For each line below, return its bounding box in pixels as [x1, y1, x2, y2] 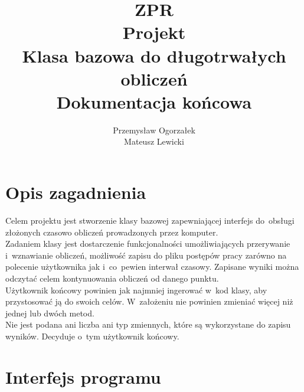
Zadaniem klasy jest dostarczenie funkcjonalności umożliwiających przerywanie [5, 237, 290, 250]
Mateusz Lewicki [124, 135, 184, 148]
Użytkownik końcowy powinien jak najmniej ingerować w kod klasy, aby [5, 283, 267, 296]
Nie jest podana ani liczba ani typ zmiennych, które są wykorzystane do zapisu [5, 318, 291, 331]
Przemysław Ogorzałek [113, 123, 195, 136]
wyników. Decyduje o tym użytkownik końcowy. [5, 329, 179, 342]
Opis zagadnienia [5, 180, 146, 204]
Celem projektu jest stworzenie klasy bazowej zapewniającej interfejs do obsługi [5, 214, 295, 226]
